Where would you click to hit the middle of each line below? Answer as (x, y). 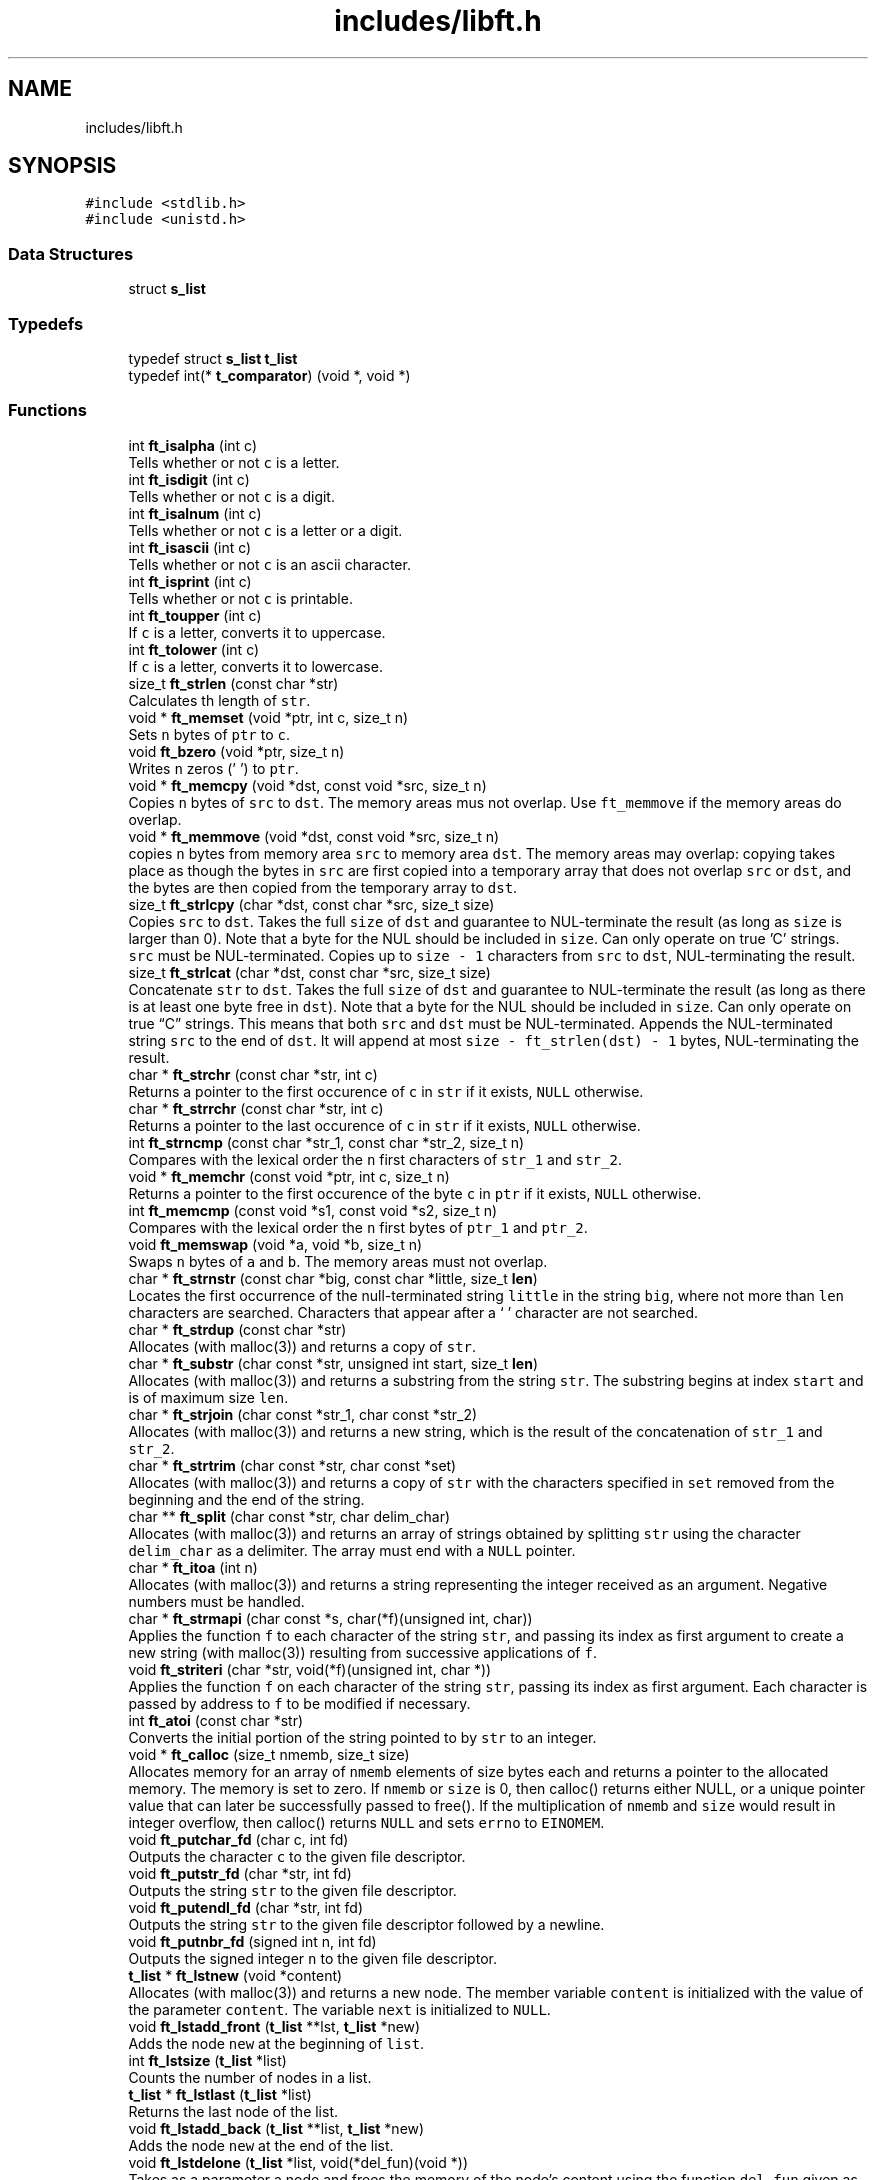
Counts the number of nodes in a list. (250, 2077)
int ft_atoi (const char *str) (216, 1720)
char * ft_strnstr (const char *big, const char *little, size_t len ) (333, 1278)
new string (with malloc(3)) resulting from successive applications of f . (362, 1652)
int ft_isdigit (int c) (189, 479)
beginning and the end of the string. (246, 1499)
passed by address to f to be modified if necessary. (299, 1703)
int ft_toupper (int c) (195, 615)
